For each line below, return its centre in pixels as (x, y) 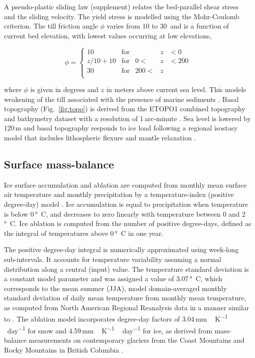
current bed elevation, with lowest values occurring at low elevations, (108, 35)
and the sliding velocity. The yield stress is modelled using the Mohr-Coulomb (122, 16)
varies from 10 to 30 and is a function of (168, 26)
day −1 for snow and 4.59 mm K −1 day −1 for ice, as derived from (110, 329)
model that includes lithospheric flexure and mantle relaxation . (100, 137)
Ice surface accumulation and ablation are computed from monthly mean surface (126, 184)
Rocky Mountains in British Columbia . (64, 349)
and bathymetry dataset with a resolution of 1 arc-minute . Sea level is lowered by (127, 118)
